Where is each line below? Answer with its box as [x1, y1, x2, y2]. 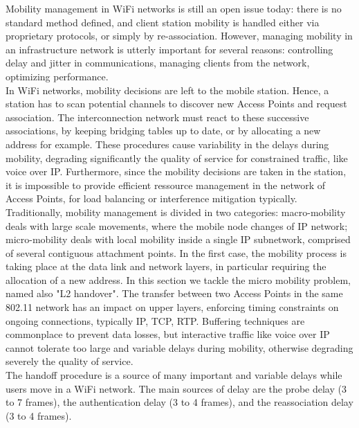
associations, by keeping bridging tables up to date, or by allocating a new [6, 123, 321, 138]
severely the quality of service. [6, 354, 134, 368]
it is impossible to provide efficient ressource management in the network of [6, 177, 326, 192]
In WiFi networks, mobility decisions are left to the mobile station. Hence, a [6, 82, 329, 97]
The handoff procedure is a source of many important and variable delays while [6, 368, 342, 382]
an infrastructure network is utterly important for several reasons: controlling [6, 42, 333, 56]
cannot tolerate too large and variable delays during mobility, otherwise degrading [6, 340, 353, 355]
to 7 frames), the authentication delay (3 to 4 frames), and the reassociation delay [6, 395, 353, 409]
